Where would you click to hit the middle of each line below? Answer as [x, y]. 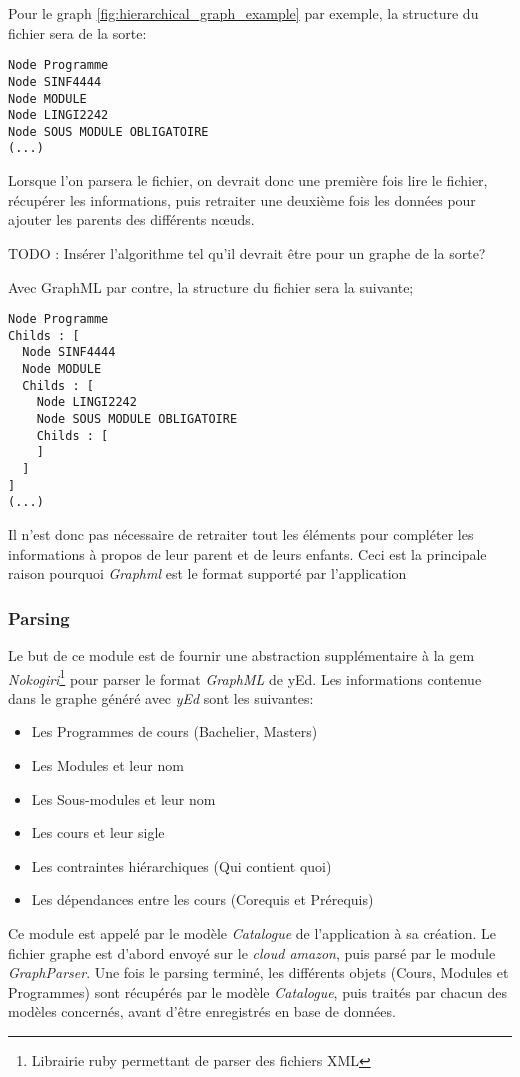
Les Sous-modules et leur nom [123, 798]
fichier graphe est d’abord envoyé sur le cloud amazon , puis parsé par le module [252, 952]
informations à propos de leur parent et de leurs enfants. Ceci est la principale [247, 553]
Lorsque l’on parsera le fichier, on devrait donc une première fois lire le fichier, [248, 180]
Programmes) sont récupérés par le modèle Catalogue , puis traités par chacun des [257, 991]
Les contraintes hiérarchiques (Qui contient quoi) [181, 865]
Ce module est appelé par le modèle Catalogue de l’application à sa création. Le [252, 932]
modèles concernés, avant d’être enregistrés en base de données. [202, 1011]
